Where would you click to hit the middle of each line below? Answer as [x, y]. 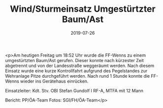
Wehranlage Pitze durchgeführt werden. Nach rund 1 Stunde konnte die [78, 76]
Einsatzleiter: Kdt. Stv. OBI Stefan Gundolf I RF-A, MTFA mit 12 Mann [74, 90]
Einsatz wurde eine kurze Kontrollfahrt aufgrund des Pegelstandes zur [76, 71]
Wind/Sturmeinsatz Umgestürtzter [83, 9]
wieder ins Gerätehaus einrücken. [54, 81]
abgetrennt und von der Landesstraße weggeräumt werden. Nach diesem [80, 65]
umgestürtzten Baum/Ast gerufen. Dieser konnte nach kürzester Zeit [75, 60]
